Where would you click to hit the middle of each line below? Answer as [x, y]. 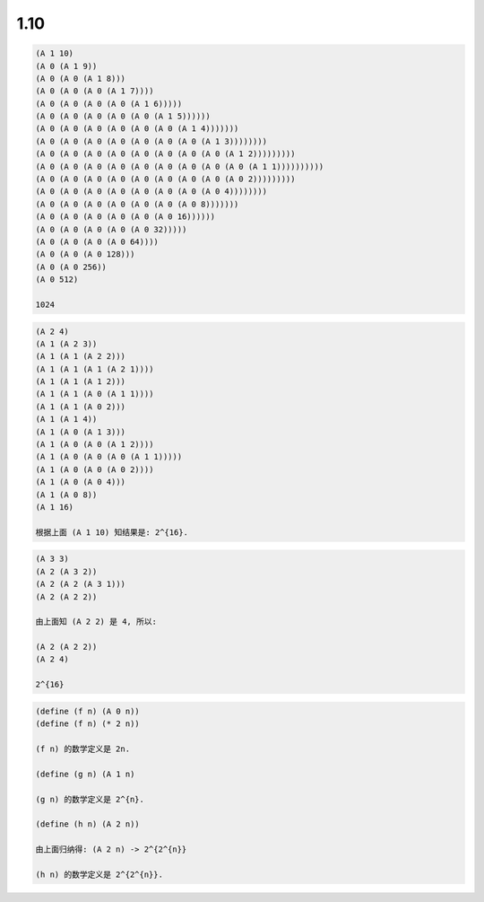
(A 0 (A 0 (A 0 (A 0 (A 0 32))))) [111, 229]
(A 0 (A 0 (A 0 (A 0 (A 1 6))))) [109, 104]
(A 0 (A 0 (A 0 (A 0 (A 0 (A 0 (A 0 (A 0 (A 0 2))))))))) [165, 179]
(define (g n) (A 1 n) [85, 774]
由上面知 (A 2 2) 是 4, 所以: [96, 622]
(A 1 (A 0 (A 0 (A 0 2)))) [95, 469]
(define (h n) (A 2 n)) [88, 824]
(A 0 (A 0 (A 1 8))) [80, 78]
